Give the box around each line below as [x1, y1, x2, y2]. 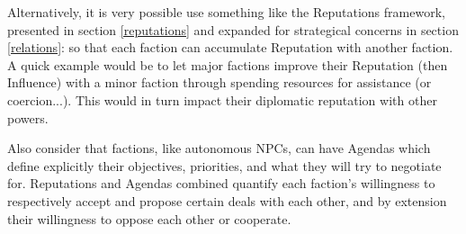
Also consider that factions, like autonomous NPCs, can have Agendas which [7, 139, 431, 157]
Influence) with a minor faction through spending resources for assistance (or [7, 73, 432, 92]
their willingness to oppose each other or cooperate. [7, 209, 291, 228]
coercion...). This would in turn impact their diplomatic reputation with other [7, 90, 437, 109]
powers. [7, 108, 49, 127]
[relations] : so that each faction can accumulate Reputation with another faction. [7, 38, 453, 57]
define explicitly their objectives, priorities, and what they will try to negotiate [7, 156, 442, 175]
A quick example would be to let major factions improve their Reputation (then [7, 55, 448, 74]
